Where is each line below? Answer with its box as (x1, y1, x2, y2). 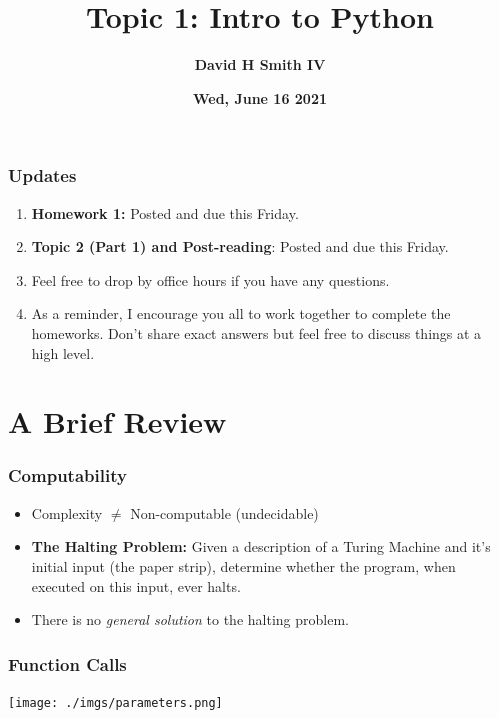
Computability (8, 463, 127, 488)
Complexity (31, 502, 103, 523)
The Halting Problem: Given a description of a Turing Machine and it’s (31, 536, 491, 557)
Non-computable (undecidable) (130, 502, 319, 523)
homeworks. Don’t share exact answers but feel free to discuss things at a (31, 322, 482, 343)
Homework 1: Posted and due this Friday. (31, 202, 299, 223)
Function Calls (8, 651, 127, 676)
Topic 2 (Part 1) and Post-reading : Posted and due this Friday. (31, 236, 449, 257)
